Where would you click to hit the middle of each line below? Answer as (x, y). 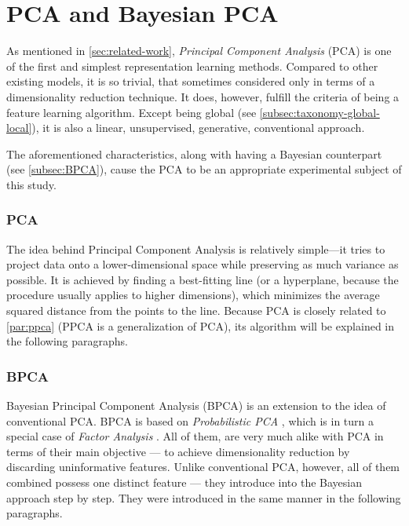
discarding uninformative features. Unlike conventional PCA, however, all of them (203, 467)
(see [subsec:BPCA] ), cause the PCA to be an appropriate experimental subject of (204, 169)
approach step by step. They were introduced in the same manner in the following (204, 497)
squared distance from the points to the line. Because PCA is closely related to (196, 310)
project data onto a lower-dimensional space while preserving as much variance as (203, 264)
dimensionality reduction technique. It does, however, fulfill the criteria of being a (203, 96)
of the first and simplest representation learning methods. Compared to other (192, 66)
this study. (31, 184)
